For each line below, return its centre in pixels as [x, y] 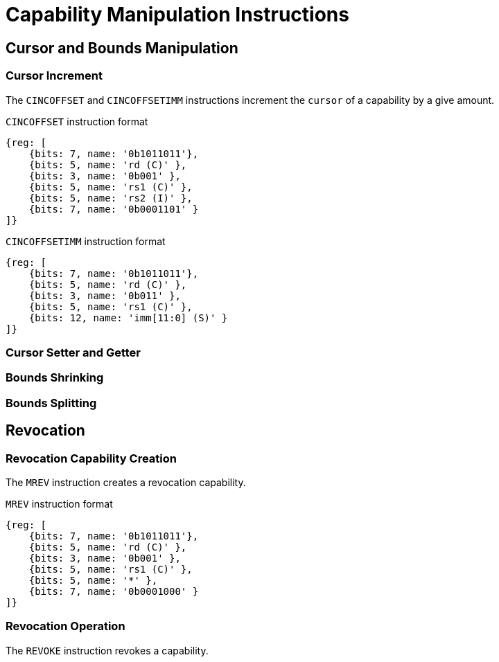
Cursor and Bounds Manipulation [122, 48]
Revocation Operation [65, 626]
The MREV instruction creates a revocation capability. [126, 482]
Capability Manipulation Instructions [177, 15]
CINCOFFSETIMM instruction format [86, 241]
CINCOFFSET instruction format [77, 121]
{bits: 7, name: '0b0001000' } [114, 591]
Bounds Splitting [51, 403]
